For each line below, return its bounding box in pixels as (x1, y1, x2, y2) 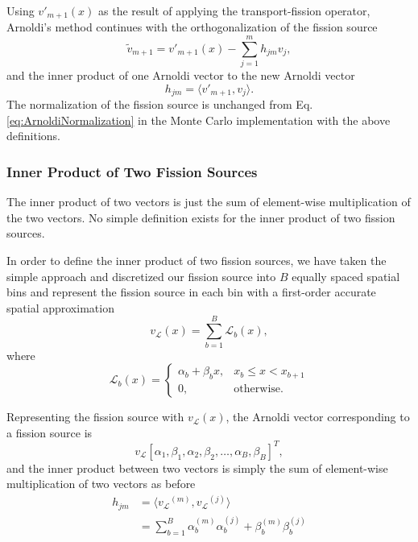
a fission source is (6, 424, 93, 441)
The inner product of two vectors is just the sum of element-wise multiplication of (6, 193, 411, 210)
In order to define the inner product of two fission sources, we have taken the (6, 252, 387, 268)
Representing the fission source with (6, 408, 184, 425)
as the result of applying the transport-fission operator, (98, 2, 370, 19)
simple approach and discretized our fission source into (6, 267, 276, 284)
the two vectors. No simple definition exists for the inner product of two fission (6, 209, 395, 225)
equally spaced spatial (292, 267, 400, 284)
